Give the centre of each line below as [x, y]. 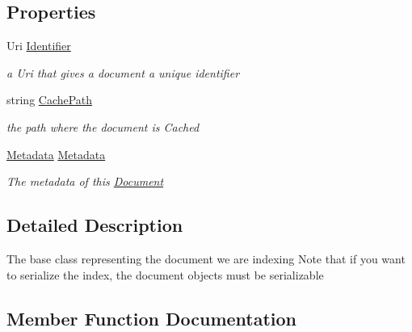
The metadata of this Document [85, 181]
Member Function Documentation [152, 318]
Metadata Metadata [56, 154]
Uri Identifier [39, 46]
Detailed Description [95, 225]
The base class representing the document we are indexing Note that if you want [206, 258]
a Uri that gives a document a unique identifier [123, 72]
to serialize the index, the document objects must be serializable [165, 274]
